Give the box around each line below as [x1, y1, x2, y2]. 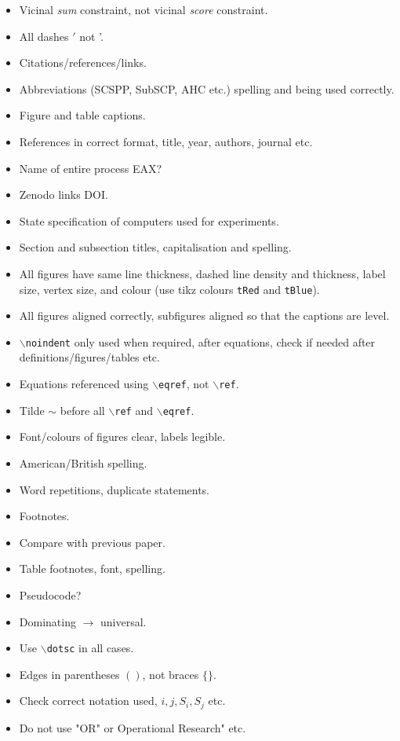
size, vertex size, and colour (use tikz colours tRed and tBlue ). [19, 281, 320, 297]
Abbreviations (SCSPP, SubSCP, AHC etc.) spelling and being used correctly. [19, 80, 395, 97]
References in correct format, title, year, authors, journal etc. [19, 133, 313, 149]
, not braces [142, 666, 199, 682]
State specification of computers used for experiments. [19, 212, 279, 229]
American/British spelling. [19, 454, 147, 471]
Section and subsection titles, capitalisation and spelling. [19, 239, 292, 255]
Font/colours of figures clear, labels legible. [19, 428, 226, 445]
